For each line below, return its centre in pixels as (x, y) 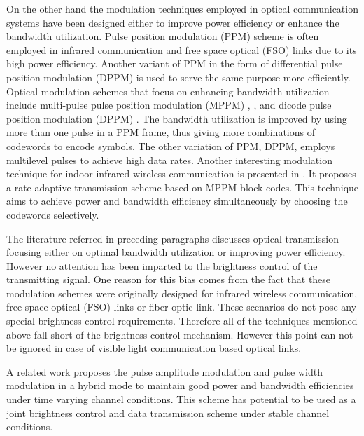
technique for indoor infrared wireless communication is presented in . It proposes (181, 173)
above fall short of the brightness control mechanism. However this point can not (180, 334)
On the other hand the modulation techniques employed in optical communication (182, 8)
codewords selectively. (53, 214)
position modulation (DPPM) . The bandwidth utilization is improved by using (177, 118)
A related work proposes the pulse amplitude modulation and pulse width (164, 371)
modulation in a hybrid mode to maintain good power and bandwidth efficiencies (180, 385)
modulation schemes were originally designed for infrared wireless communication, (182, 293)
